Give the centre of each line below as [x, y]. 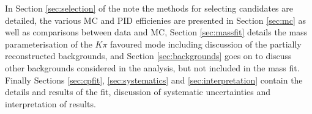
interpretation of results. [50, 103]
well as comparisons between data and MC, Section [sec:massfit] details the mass [156, 32]
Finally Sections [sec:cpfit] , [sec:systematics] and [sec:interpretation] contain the [154, 80]
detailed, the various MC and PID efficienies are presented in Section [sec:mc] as [156, 20]
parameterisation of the [49, 44]
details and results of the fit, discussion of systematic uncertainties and [138, 92]
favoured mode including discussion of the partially [206, 44]
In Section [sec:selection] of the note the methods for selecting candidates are [149, 8]
